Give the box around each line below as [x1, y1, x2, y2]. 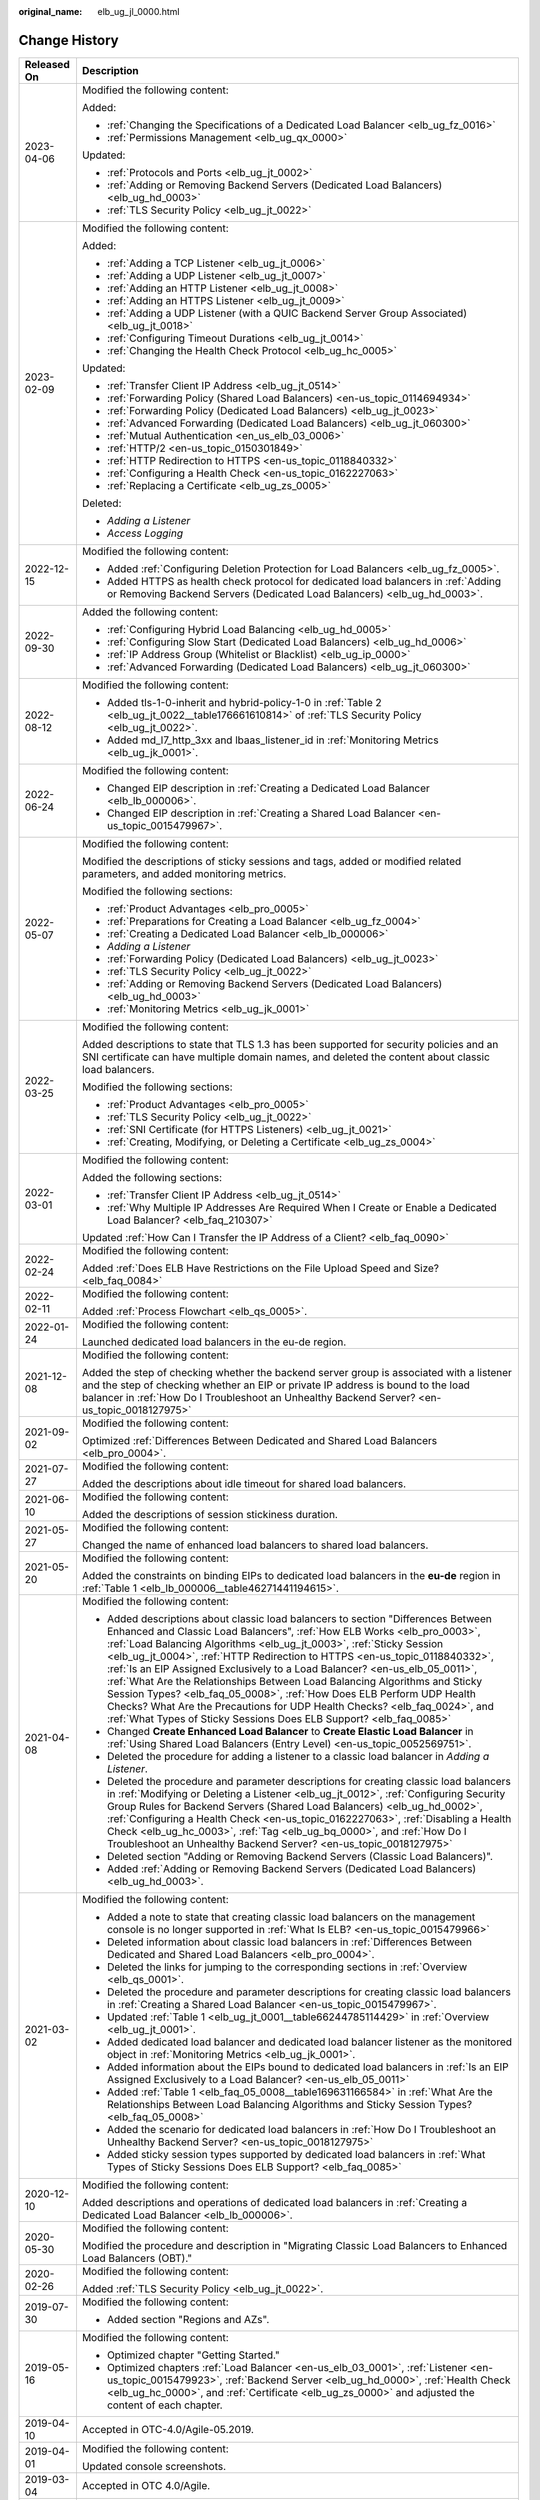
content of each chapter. [106, 2398, 224, 2412]
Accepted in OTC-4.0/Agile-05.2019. [81, 2422, 255, 2436]
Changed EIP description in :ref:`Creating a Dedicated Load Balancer [106, 781, 430, 795]
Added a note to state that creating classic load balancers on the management [106, 1910, 476, 1924]
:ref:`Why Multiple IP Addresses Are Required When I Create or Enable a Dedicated [106, 1200, 497, 1214]
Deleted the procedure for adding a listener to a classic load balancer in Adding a [106, 1749, 490, 1763]
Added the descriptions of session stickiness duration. [81, 1507, 339, 1521]
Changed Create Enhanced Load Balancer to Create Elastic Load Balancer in [106, 1724, 474, 1738]
